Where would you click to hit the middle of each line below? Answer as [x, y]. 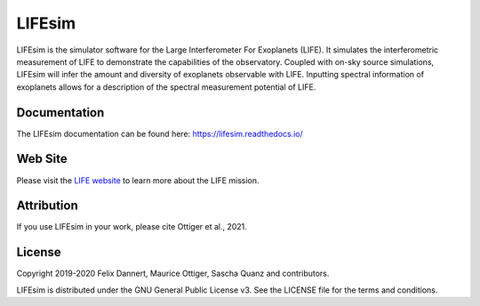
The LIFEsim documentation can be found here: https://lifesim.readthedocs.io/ [160, 133]
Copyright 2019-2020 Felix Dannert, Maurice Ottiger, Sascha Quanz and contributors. [173, 274]
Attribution [48, 206]
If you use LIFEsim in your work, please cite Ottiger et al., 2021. [132, 227]
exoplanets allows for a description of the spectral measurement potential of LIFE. [166, 87]
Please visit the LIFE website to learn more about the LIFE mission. [138, 180]
